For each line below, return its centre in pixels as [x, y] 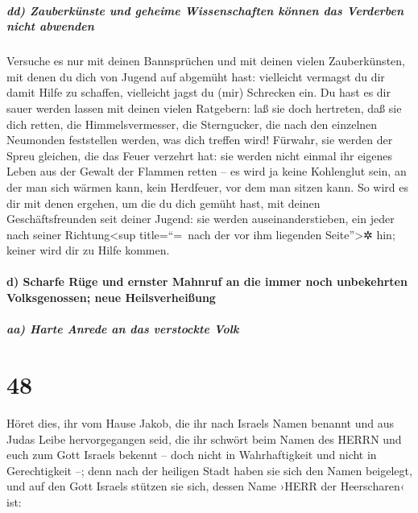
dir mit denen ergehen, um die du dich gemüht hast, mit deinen [163, 203]
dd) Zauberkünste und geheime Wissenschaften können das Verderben [205, 10]
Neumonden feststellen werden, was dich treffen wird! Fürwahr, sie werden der [200, 140]
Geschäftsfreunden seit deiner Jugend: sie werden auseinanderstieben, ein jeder [201, 219]
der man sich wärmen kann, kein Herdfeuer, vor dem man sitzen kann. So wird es [207, 186]
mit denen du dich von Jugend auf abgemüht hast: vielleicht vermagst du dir [196, 76]
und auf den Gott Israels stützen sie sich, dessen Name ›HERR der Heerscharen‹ [206, 486]
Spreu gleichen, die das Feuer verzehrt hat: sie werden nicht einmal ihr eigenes [199, 155]
